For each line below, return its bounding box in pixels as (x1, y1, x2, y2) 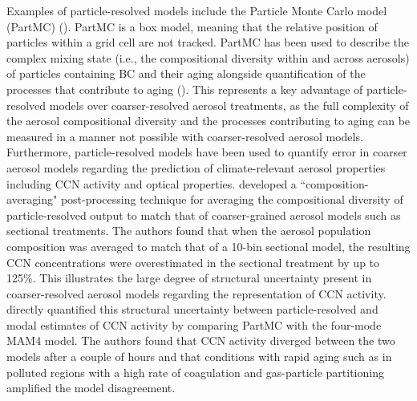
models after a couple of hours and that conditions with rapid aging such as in (6, 348, 392, 365)
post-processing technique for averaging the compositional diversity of (60, 191, 403, 208)
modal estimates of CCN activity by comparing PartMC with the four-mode (6, 316, 382, 333)
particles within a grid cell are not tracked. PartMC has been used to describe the (6, 34, 409, 51)
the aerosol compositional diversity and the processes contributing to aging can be (6, 112, 411, 129)
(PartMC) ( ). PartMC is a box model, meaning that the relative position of (6, 18, 378, 34)
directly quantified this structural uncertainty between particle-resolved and (6, 301, 379, 318)
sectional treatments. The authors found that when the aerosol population (6, 222, 371, 239)
